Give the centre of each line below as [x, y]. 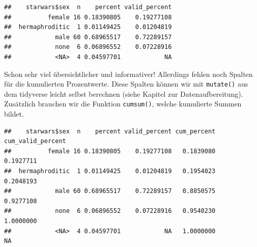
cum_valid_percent [35, 141]
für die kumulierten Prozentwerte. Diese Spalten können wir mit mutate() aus [126, 84]
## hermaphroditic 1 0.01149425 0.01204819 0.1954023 [110, 171]
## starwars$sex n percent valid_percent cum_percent [110, 131]
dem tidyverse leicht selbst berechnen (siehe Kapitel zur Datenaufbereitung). [124, 93]
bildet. [14, 114]
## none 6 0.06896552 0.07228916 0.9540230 [110, 211]
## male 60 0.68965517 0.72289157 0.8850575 [110, 191]
